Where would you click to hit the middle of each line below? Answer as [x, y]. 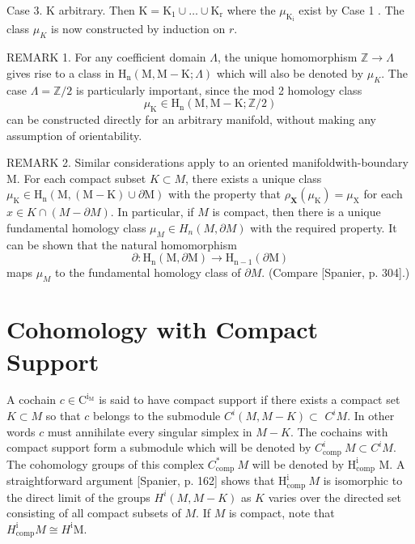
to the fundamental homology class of [148, 272]
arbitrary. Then [97, 10]
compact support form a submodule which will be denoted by [159, 447]
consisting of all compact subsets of [94, 513]
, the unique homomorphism [287, 57]
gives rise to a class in [61, 72]
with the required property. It [324, 227]
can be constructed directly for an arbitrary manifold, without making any [191, 119]
